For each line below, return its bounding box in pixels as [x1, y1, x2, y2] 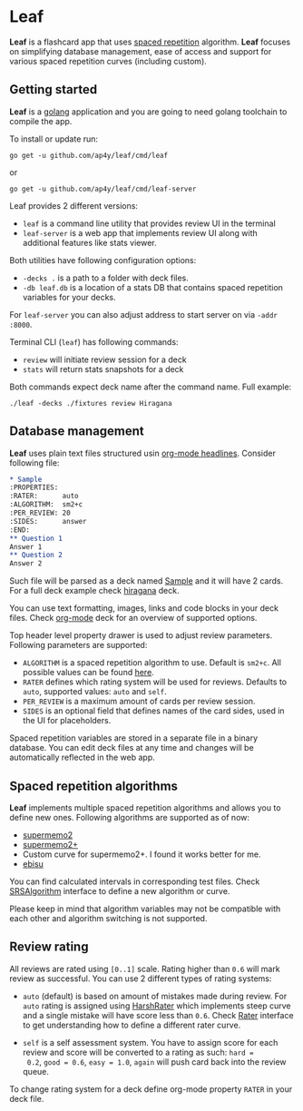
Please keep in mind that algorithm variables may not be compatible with [9, 903, 281, 914]
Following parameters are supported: [9, 640, 148, 651]
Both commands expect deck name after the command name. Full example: [9, 381, 292, 392]
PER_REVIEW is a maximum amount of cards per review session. [22, 696, 256, 707]
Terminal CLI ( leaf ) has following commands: [9, 336, 179, 347]
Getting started [9, 82, 98, 97]
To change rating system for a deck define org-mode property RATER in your [9, 1083, 293, 1095]
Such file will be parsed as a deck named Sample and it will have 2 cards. [9, 575, 284, 586]
